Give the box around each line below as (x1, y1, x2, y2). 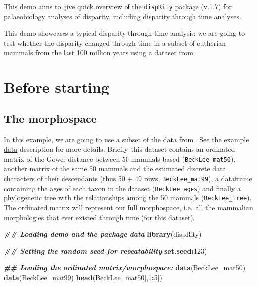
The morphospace (4, 110, 97, 126)
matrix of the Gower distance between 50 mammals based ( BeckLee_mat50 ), (4, 153, 236, 164)
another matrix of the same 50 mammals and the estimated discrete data (4, 163, 226, 174)
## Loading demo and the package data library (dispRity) (4, 229, 202, 239)
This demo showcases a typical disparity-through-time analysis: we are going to (4, 28, 245, 38)
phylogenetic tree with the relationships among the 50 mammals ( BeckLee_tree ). (4, 192, 252, 203)
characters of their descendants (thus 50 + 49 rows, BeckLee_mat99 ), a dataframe (4, 173, 252, 184)
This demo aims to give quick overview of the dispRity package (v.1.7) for (4, 1, 232, 11)
